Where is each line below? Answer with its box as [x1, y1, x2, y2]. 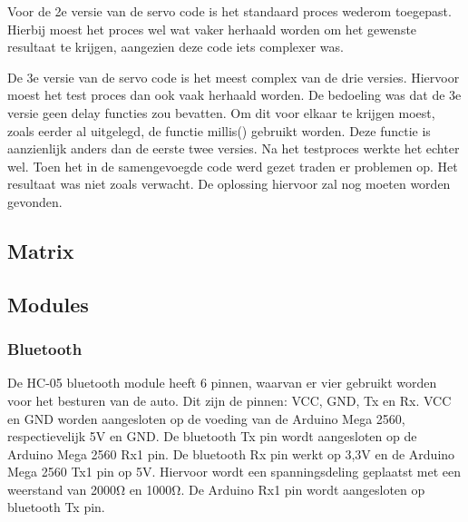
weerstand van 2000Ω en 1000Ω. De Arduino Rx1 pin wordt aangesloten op [7, 479, 425, 498]
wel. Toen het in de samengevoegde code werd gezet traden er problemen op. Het [7, 156, 458, 175]
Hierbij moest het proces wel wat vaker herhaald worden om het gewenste [7, 19, 417, 38]
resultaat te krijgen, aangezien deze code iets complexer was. [7, 37, 344, 56]
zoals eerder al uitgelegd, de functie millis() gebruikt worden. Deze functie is [7, 121, 431, 140]
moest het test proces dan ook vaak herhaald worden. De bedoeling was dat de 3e [7, 85, 462, 104]
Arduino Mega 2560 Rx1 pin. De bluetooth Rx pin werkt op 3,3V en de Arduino [7, 444, 455, 463]
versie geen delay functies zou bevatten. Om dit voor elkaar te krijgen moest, [7, 103, 435, 122]
